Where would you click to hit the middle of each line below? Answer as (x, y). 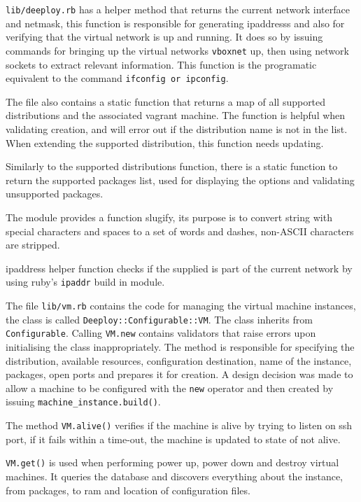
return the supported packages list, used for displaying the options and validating (180, 180)
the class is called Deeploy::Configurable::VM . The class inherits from (159, 319)
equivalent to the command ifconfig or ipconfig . (117, 78)
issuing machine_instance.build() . (83, 402)
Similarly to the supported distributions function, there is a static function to (172, 166)
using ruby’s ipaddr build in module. (85, 282)
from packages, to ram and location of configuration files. (128, 490)
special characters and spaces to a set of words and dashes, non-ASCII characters (180, 231)
